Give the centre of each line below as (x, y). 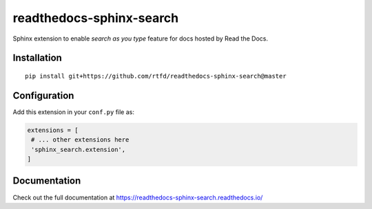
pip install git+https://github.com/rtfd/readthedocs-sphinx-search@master (156, 76)
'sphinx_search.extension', (79, 149)
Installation (37, 58)
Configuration (43, 95)
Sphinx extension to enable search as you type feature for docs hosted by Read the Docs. (141, 38)
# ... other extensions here (80, 140)
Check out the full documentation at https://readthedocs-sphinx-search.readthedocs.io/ (138, 197)
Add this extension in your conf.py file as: (73, 112)
